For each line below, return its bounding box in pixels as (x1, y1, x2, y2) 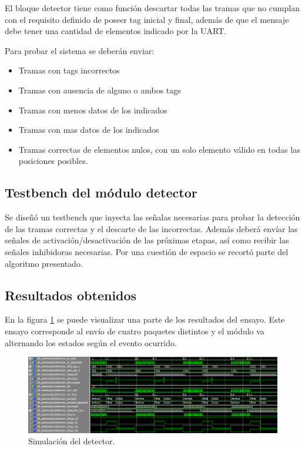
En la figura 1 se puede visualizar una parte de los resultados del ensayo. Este (5, 313, 285, 326)
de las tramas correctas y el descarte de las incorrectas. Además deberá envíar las (5, 222, 298, 234)
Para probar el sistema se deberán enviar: (5, 44, 155, 56)
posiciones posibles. (18, 155, 88, 167)
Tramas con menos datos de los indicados (18, 103, 167, 116)
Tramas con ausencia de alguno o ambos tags (18, 83, 181, 96)
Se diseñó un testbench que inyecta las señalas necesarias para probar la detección (5, 211, 300, 223)
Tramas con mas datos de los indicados (18, 123, 159, 136)
